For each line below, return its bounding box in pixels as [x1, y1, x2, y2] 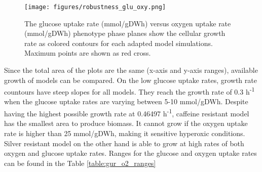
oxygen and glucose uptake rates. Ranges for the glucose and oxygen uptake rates [4, 148, 257, 158]
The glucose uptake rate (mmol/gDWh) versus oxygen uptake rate [24, 18, 231, 28]
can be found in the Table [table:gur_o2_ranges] [4, 157, 156, 168]
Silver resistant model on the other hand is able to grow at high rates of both [4, 138, 244, 148]
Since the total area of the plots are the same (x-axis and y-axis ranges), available [4, 65, 258, 75]
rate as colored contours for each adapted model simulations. [24, 37, 213, 48]
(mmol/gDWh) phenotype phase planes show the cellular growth [24, 28, 226, 38]
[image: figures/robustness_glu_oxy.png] [24, 4, 166, 11]
